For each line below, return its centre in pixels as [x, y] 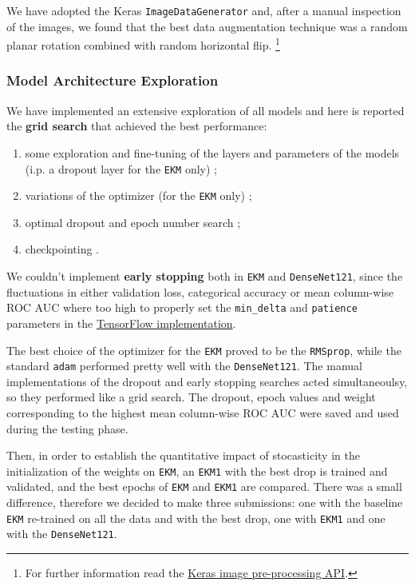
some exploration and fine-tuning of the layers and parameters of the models [212, 152]
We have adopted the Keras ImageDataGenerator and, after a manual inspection [204, 10]
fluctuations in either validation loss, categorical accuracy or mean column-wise [200, 291]
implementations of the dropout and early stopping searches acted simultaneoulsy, [207, 381]
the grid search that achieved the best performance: [137, 126]
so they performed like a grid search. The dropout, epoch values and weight [191, 397]
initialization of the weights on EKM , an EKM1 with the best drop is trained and [197, 470]
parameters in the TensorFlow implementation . [121, 323]
